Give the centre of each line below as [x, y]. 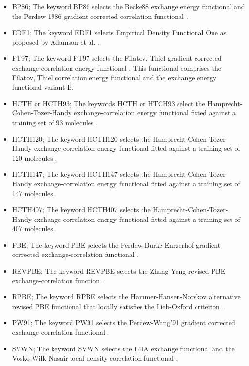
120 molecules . [35, 157]
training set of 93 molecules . [55, 122]
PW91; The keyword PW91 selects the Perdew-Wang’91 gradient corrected [124, 322]
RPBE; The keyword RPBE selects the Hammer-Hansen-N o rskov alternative [126, 297]
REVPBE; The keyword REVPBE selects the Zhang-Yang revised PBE [119, 271]
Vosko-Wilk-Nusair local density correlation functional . [95, 358]
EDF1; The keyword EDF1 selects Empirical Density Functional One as [119, 32]
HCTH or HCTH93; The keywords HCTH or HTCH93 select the [108, 103]
